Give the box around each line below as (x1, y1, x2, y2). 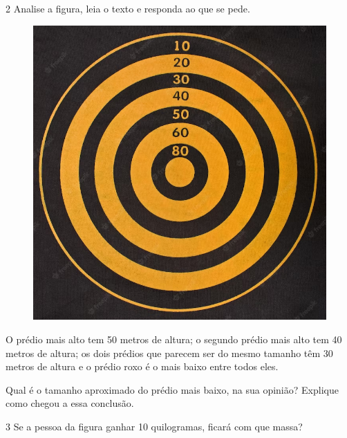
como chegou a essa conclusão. (6, 396, 134, 410)
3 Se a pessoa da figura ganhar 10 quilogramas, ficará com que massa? (6, 419, 303, 433)
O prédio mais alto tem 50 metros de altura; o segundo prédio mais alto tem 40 (6, 331, 342, 346)
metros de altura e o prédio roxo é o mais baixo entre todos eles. (6, 359, 279, 374)
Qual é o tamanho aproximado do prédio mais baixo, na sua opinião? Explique (6, 382, 339, 396)
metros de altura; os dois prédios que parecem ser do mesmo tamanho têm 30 (6, 345, 333, 360)
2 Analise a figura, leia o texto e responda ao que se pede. (6, 1, 250, 15)
